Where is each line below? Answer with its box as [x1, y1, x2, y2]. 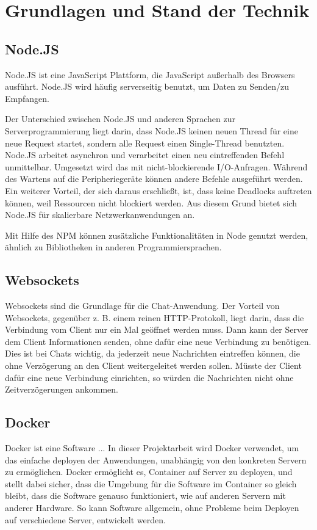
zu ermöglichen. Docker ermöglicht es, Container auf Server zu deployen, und [5, 465, 293, 478]
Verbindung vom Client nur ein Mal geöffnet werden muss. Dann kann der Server [5, 323, 308, 336]
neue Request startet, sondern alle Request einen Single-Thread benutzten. [5, 136, 285, 149]
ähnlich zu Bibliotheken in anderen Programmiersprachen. [5, 241, 222, 253]
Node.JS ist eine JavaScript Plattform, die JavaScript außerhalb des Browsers [5, 68, 295, 81]
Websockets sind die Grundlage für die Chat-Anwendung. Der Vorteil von [5, 299, 280, 312]
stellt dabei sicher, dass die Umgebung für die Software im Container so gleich [5, 477, 297, 490]
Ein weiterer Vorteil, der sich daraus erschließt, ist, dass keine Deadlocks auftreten [5, 184, 312, 197]
